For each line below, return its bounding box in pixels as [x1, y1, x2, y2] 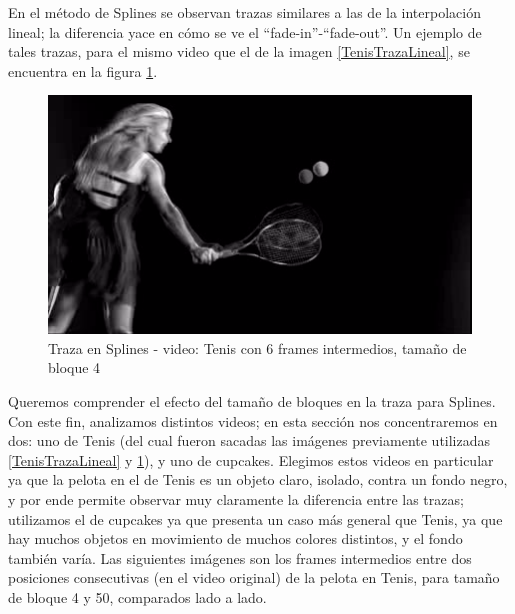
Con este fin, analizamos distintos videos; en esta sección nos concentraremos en [8, 410, 498, 431]
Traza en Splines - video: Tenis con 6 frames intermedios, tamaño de [48, 337, 467, 358]
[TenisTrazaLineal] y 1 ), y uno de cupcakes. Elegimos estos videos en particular [8, 449, 494, 470]
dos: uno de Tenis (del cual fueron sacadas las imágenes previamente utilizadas [8, 430, 491, 451]
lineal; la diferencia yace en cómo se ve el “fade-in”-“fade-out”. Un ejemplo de [8, 21, 482, 42]
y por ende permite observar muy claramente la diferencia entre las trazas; [8, 488, 464, 509]
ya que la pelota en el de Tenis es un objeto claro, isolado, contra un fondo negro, [8, 469, 508, 490]
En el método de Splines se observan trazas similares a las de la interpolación [8, 2, 481, 22]
